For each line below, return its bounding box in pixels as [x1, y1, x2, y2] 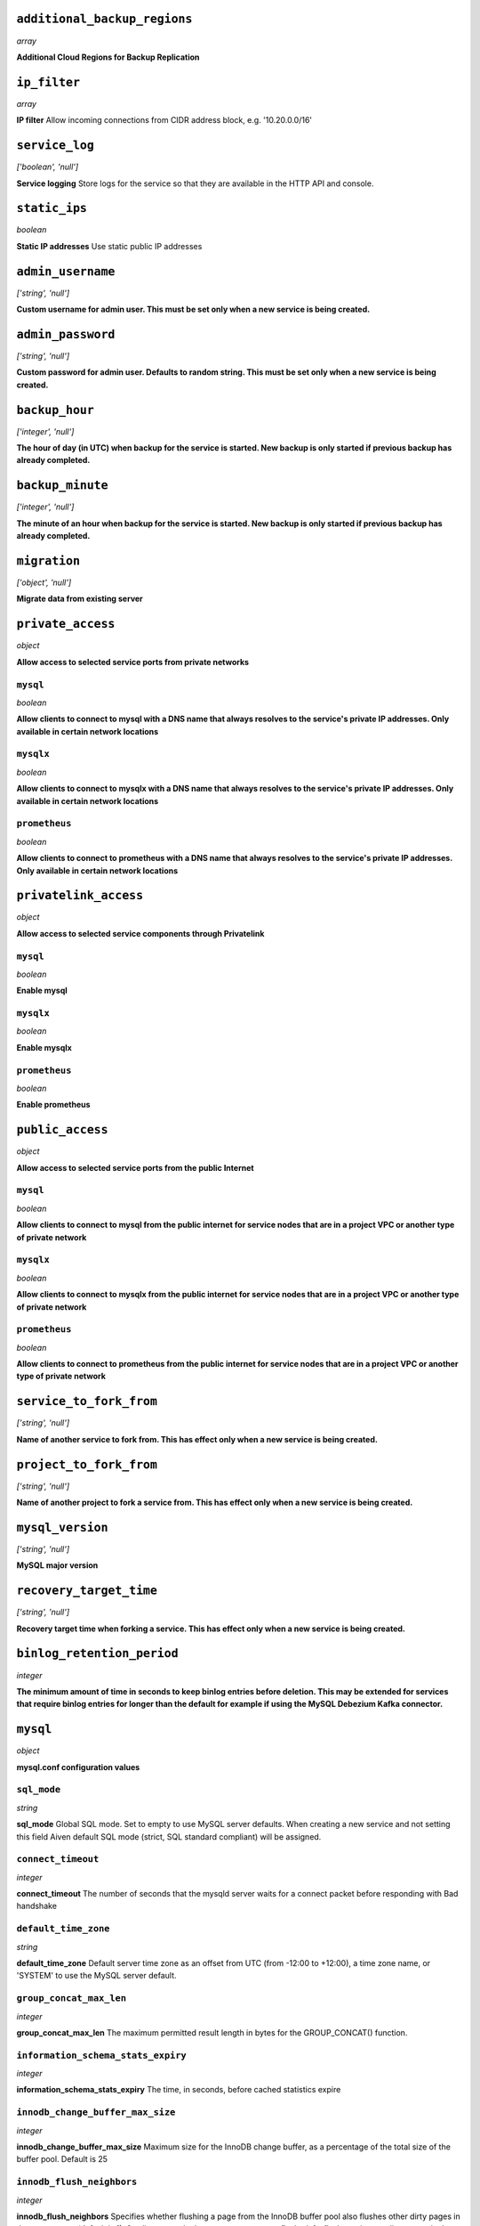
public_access [16, 1123, 108, 1137]
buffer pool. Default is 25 [16, 2154, 108, 2165]
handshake [16, 1901, 58, 1912]
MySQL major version [16, 1560, 99, 1571]
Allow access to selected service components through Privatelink [16, 928, 265, 938]
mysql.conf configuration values [16, 1761, 140, 1772]
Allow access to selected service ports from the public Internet [16, 1162, 254, 1173]
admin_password [16, 327, 116, 342]
